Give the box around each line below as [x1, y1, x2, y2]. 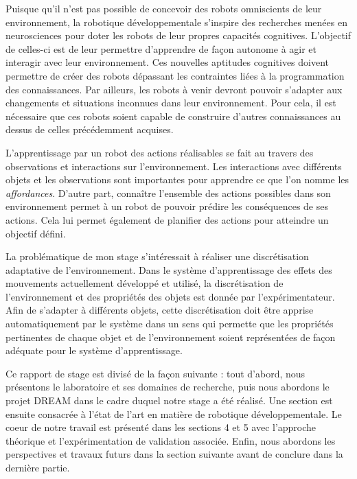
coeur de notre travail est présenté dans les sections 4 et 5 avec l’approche [5, 420, 316, 434]
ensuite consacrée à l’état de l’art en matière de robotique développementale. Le [5, 406, 342, 421]
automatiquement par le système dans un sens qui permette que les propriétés [5, 316, 334, 331]
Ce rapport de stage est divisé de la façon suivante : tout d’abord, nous [5, 366, 306, 380]
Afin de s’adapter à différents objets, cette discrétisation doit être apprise [5, 303, 314, 317]
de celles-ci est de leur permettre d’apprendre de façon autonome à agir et [5, 41, 317, 56]
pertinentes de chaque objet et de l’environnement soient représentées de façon [5, 329, 336, 344]
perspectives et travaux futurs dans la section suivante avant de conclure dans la [5, 447, 343, 461]
